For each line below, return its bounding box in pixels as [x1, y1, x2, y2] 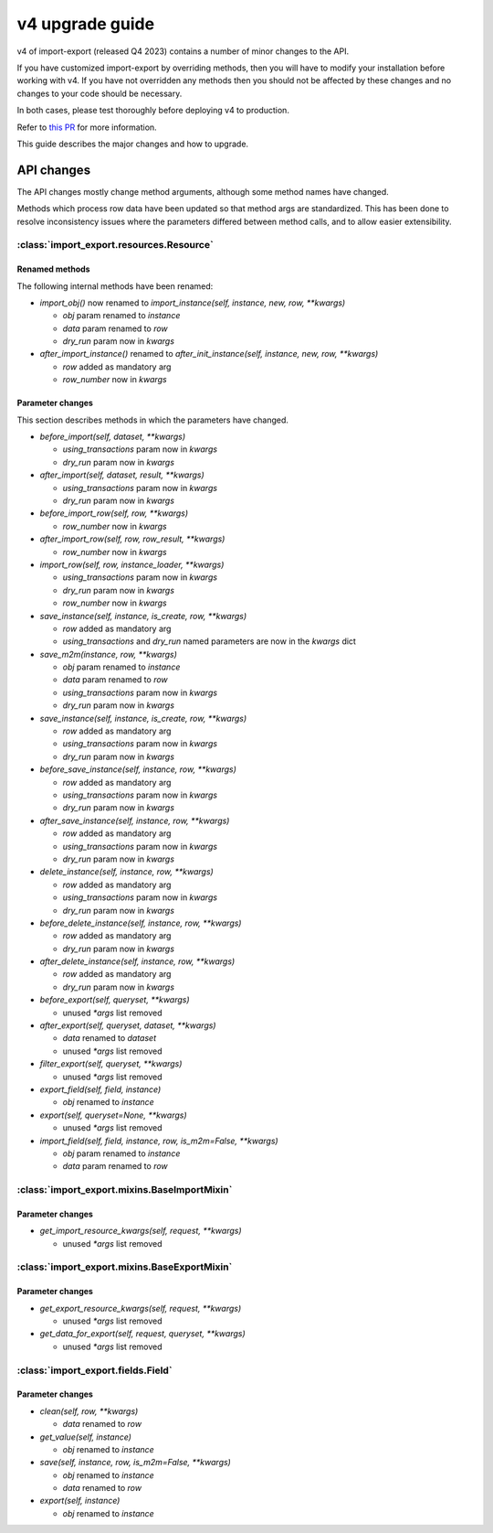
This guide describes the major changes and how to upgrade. [16, 138, 249, 149]
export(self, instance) [39, 1495, 121, 1506]
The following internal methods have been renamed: [16, 280, 214, 292]
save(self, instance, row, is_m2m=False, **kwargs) [39, 1457, 232, 1468]
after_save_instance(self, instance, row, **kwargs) [39, 815, 230, 826]
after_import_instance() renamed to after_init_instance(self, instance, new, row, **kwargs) [39, 348, 379, 359]
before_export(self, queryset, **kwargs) [39, 994, 191, 1005]
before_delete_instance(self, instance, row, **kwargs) [39, 917, 242, 928]
